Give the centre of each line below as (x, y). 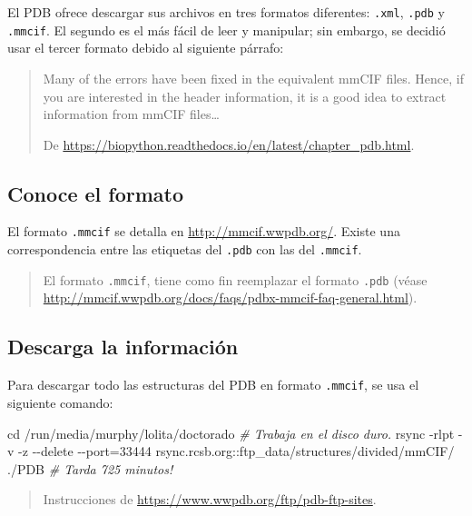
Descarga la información (123, 347)
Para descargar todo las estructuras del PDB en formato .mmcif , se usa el (213, 385)
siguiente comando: (60, 402)
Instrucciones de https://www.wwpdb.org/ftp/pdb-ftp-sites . (210, 499)
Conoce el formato (96, 193)
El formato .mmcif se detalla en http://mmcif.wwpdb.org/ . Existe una (204, 231)
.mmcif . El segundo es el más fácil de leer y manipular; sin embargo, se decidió (226, 30)
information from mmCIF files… (131, 114)
